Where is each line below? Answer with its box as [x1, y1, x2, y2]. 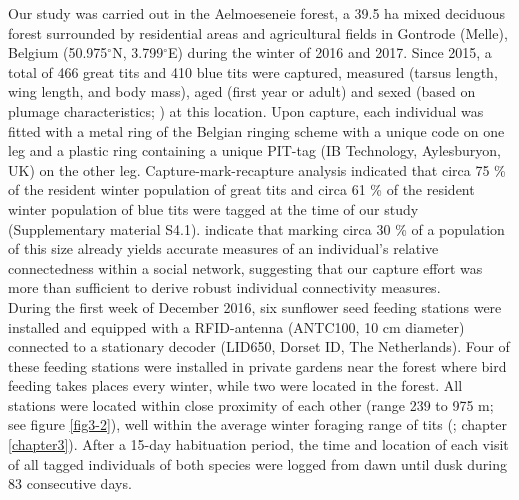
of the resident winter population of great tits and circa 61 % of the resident [8, 179, 475, 200]
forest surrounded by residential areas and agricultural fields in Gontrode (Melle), [8, 22, 508, 43]
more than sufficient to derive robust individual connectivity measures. [8, 277, 441, 298]
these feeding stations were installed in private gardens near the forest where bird [8, 355, 507, 376]
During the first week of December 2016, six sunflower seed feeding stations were [8, 296, 502, 317]
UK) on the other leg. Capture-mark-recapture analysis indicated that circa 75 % [8, 159, 506, 180]
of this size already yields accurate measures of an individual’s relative [8, 238, 439, 259]
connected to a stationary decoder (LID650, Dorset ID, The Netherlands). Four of [8, 336, 510, 357]
